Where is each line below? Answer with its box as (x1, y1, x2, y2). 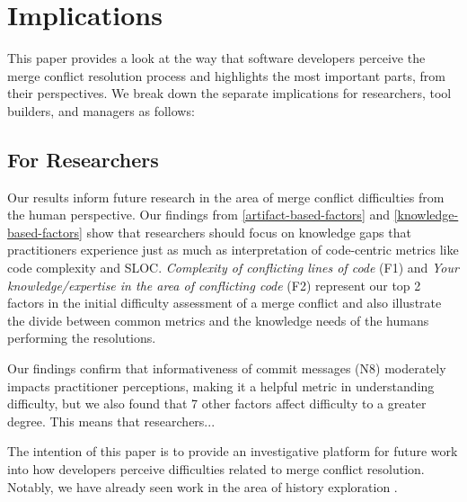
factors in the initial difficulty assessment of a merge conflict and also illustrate (7, 293, 442, 312)
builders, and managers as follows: (7, 101, 195, 120)
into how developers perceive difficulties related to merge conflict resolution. (7, 460, 425, 479)
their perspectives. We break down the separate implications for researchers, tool (7, 84, 452, 103)
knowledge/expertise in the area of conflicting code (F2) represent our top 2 (7, 275, 421, 294)
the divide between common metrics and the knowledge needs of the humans (7, 310, 429, 329)
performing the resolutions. (7, 328, 156, 347)
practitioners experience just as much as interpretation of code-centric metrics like (7, 240, 459, 259)
